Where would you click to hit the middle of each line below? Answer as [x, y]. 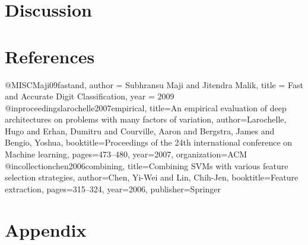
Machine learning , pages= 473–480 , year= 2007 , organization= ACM [126, 154]
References [50, 56]
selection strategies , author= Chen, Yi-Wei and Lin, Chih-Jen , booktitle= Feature [152, 177]
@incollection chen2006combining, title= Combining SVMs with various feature [147, 165]
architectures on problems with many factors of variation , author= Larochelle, [146, 119]
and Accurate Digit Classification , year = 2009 [90, 96]
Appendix [46, 229]
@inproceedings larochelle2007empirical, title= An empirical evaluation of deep [146, 107]
